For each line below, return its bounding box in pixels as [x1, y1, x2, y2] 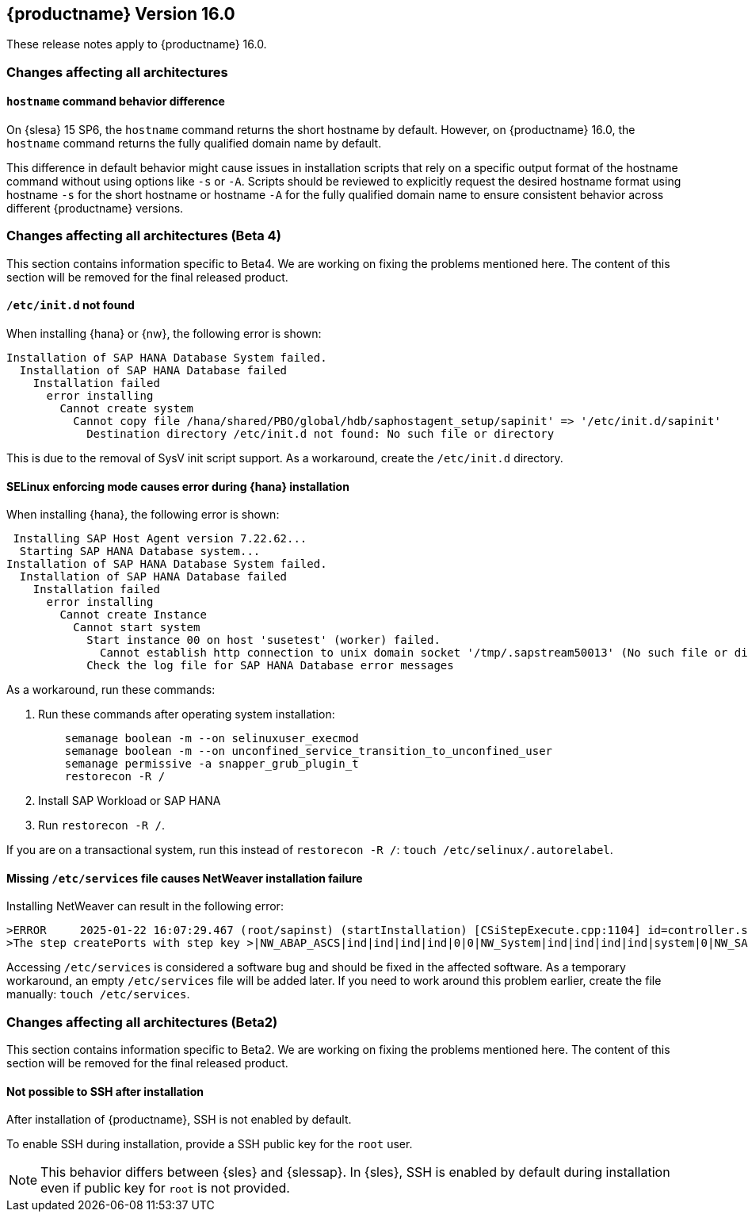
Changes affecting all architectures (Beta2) [6, 1013, 278, 1030]
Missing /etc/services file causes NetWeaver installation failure [6, 871, 363, 885]
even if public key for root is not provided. [40, 1180, 290, 1197]
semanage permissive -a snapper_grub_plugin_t [64, 757, 359, 771]
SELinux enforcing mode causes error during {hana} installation [6, 479, 349, 493]
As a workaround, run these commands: [6, 683, 216, 697]
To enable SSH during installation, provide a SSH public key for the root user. [6, 1137, 413, 1151]
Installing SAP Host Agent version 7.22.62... [13, 532, 307, 546]
